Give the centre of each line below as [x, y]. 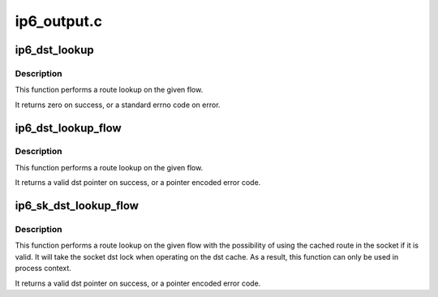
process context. [43, 269]
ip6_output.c [59, 21]
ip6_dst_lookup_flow [68, 128]
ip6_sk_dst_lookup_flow [77, 206]
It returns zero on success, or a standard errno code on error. [118, 105]
